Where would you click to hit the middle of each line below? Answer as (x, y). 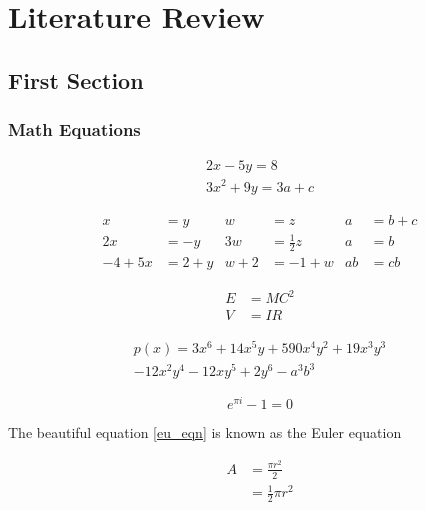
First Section (76, 79)
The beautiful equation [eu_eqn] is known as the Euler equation (205, 432)
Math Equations (74, 129)
